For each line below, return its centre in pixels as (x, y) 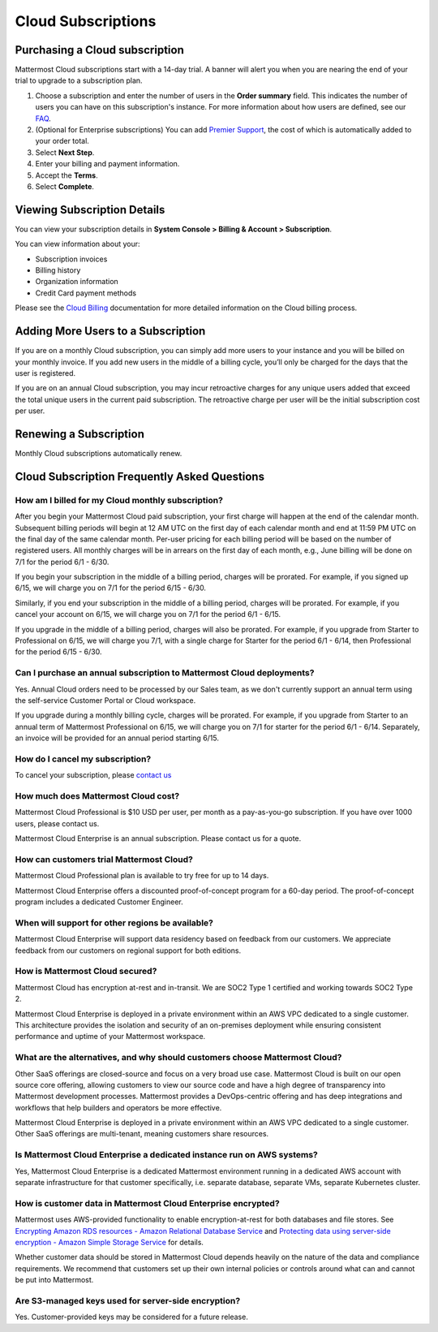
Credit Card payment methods (86, 293)
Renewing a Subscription (80, 434)
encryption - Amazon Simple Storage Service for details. (109, 1242)
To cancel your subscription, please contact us (93, 775)
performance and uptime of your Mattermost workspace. (110, 1037)
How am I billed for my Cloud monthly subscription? (119, 500)
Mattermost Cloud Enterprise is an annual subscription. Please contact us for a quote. (158, 838)
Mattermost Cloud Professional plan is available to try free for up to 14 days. (142, 876)
